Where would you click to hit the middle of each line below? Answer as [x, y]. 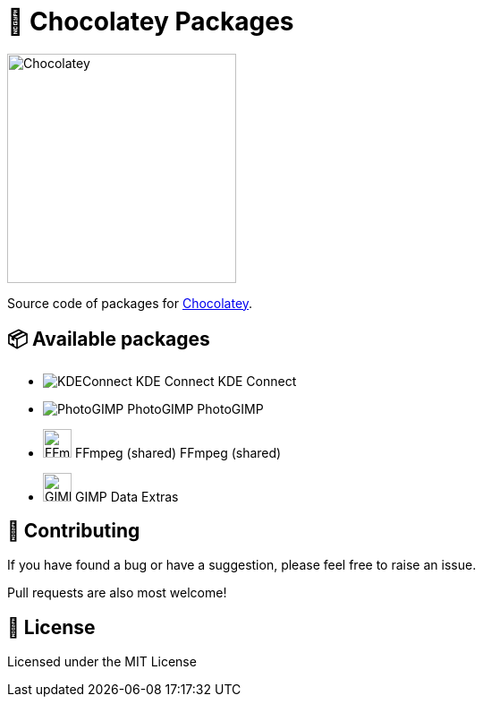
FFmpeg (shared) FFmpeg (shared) [178, 452]
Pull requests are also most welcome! [117, 593]
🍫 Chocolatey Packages [151, 21]
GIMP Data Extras [127, 496]
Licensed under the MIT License [102, 662]
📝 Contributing [74, 531]
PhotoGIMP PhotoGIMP [195, 408]
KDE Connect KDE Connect [216, 381]
